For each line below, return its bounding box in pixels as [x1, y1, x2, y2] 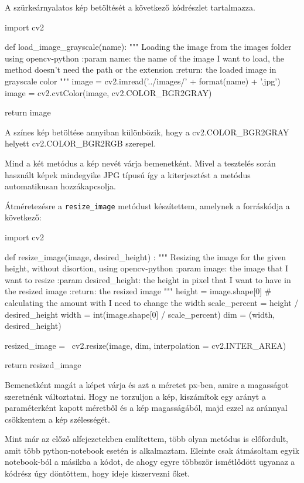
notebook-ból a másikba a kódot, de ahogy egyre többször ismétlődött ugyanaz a [5, 455, 295, 468]
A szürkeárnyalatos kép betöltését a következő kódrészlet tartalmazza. [5, 1, 255, 13]
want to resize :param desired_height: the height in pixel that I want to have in [5, 273, 291, 285]
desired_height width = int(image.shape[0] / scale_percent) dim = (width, [5, 308, 275, 320]
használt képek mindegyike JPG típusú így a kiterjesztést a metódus [5, 168, 251, 181]
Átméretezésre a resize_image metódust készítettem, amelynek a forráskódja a [5, 199, 290, 212]
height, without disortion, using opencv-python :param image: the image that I [5, 262, 289, 274]
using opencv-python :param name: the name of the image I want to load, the [5, 52, 284, 64]
